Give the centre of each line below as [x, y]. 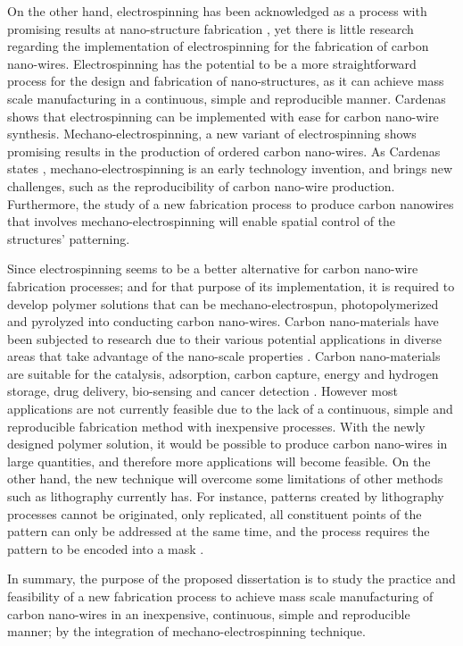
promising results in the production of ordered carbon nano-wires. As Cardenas [224, 151]
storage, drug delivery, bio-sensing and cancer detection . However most [203, 391]
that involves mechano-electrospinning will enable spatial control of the [202, 221]
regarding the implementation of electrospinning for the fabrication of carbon [218, 46]
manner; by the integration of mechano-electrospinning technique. [186, 631]
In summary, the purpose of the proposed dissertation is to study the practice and [231, 579]
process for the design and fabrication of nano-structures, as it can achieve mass [226, 81]
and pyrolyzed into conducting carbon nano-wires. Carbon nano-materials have [223, 321]
